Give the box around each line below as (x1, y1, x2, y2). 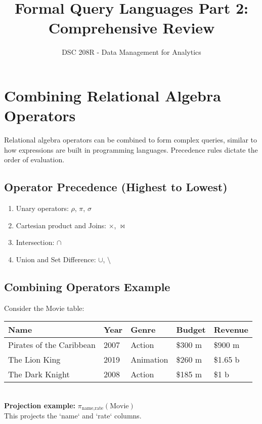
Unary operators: (16, 203, 69, 214)
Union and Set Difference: (16, 254, 96, 264)
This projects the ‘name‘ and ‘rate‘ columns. (4, 410, 142, 421)
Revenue (213, 324, 249, 336)
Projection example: (4, 400, 76, 410)
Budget (176, 324, 206, 336)
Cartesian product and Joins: (16, 220, 106, 230)
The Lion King (8, 354, 61, 366)
